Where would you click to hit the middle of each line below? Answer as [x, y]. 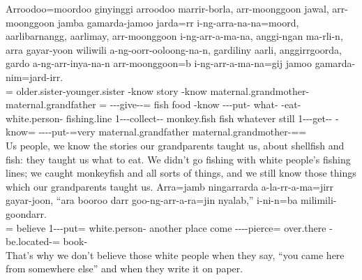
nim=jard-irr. [35, 76]
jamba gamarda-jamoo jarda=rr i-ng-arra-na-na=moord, [178, 22]
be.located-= [33, 241]
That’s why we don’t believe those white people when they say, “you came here [175, 255]
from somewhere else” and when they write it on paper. [125, 268]
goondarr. [26, 213]
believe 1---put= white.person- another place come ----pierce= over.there [171, 227]
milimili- [319, 200]
